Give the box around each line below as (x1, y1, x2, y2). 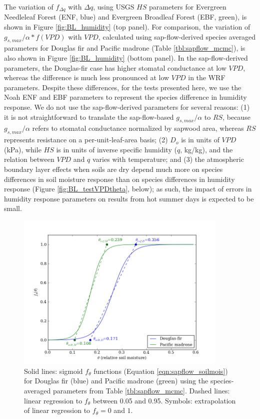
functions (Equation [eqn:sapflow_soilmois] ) (93, 365, 228, 376)
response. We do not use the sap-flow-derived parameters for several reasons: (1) (4, 102, 250, 112)
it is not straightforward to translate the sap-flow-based (4, 111, 174, 122)
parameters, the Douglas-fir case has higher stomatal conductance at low (4, 62, 226, 73)
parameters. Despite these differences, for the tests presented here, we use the (4, 82, 241, 92)
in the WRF (188, 72, 225, 83)
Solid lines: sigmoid (24, 365, 83, 376)
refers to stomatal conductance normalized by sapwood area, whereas (32, 123, 244, 133)
